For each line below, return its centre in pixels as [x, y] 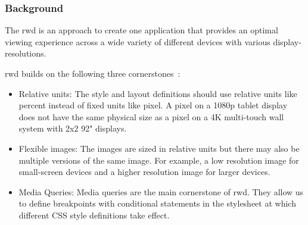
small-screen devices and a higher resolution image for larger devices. [144, 172]
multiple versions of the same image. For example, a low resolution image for [159, 160]
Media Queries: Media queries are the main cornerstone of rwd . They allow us [161, 191]
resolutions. [26, 53]
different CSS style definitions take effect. [94, 215]
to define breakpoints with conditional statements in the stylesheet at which [157, 203]
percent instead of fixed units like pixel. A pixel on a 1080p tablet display [153, 105]
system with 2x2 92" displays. [73, 128]
